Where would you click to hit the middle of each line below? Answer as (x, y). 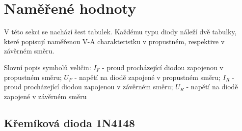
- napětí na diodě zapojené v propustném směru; (148, 77)
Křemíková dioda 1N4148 (69, 122)
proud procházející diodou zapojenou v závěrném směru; (89, 87)
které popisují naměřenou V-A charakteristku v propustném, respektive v (114, 41)
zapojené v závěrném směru (45, 96)
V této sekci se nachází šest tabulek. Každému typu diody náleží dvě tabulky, (120, 32)
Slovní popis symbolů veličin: (48, 67)
